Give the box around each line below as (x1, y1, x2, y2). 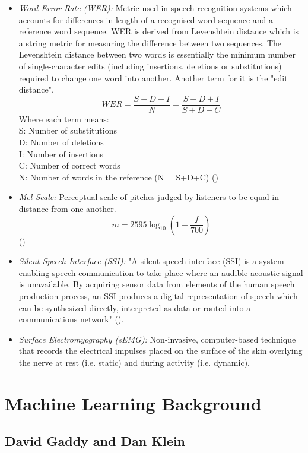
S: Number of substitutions (18, 124, 117, 137)
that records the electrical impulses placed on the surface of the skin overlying (18, 344, 303, 357)
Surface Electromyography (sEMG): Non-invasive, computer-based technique (18, 332, 296, 345)
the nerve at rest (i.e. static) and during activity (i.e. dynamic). (18, 356, 250, 368)
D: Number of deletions (18, 136, 104, 148)
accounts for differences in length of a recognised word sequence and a (18, 13, 273, 26)
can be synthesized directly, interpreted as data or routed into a (18, 301, 251, 313)
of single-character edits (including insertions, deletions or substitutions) (18, 59, 282, 72)
